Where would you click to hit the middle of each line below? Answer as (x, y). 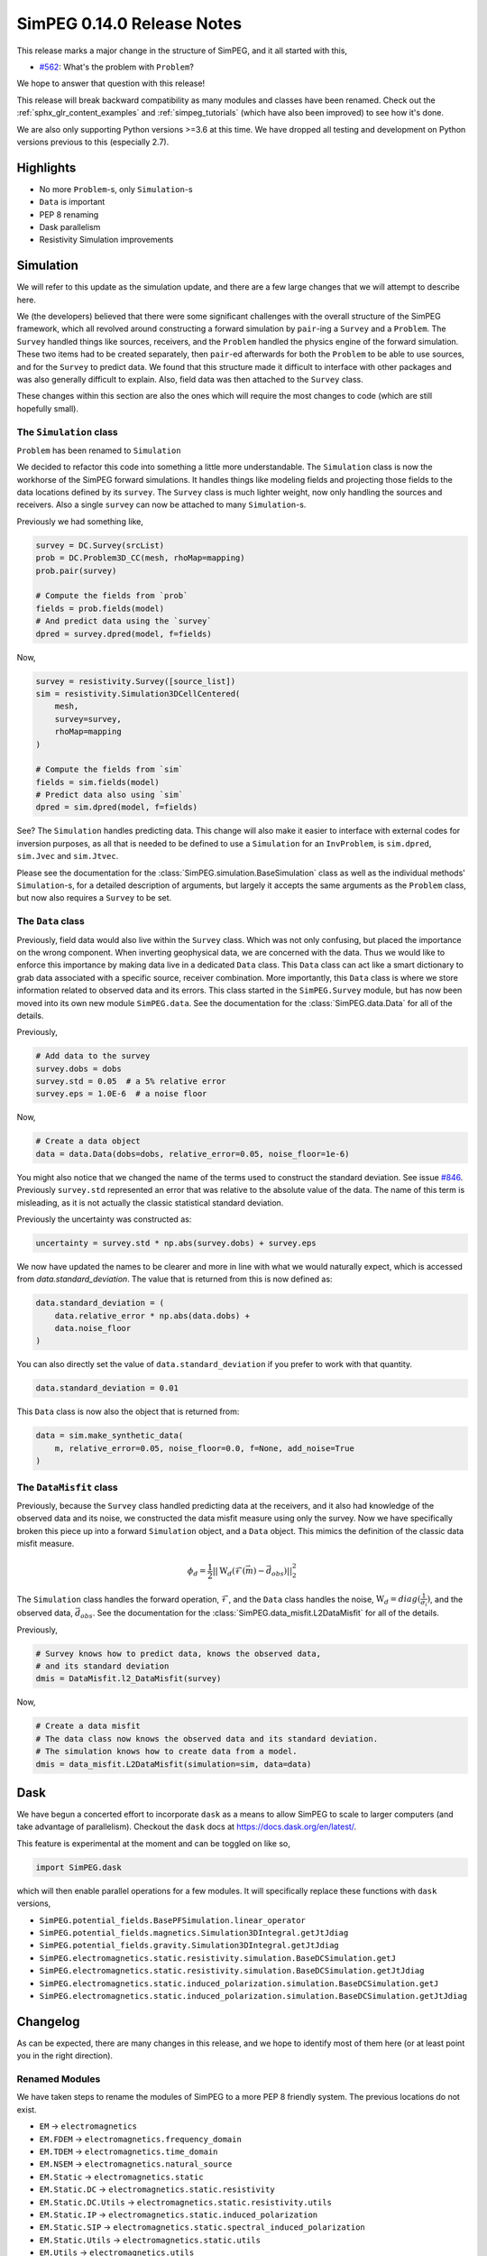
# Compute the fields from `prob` (112, 596)
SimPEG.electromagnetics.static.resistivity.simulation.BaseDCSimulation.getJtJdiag (232, 1971)
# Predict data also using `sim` (110, 795)
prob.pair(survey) (76, 570)
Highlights (46, 167)
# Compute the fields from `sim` (110, 770)
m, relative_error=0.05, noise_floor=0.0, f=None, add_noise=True (205, 1448)
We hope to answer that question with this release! (111, 83)
